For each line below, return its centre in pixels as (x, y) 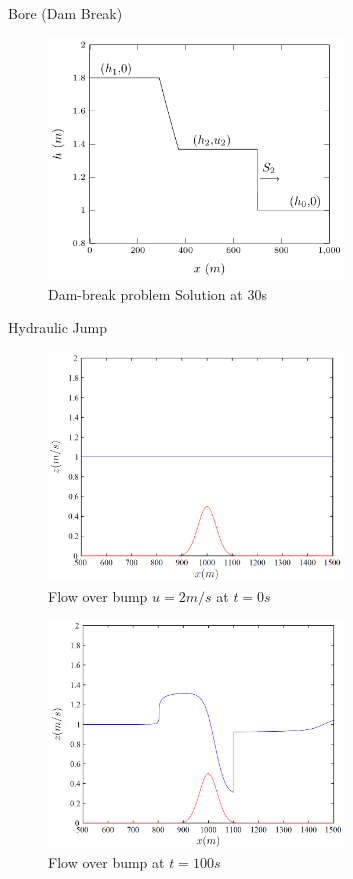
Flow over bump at (106, 862)
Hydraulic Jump (58, 327)
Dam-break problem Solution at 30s (157, 293)
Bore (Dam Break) (65, 13)
